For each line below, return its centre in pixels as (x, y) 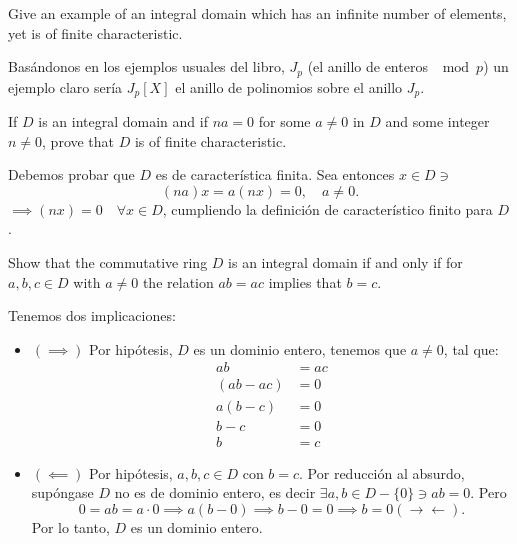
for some (284, 121)
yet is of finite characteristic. (95, 32)
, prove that (78, 140)
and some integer (437, 121)
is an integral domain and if (123, 121)
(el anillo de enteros (367, 66)
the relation (178, 281)
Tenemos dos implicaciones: (92, 315)
